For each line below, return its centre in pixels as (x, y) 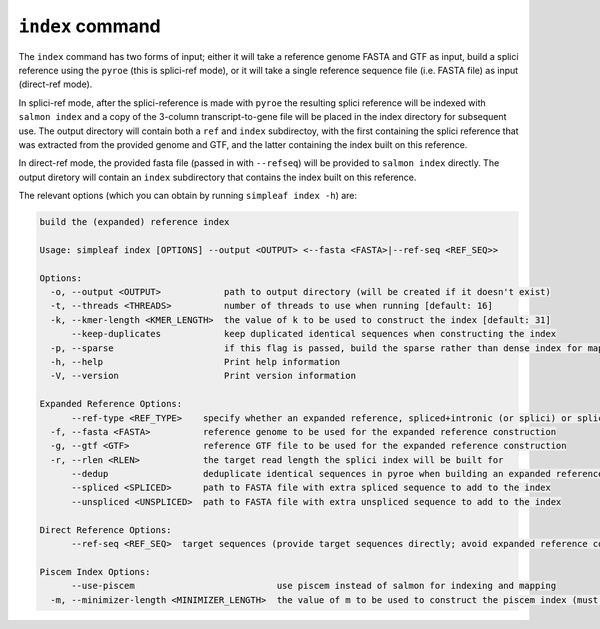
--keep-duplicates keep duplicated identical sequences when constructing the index (314, 334)
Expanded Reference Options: (111, 404)
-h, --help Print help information (195, 361)
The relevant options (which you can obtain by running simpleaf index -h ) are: (188, 196)
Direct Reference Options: (105, 529)
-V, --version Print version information (203, 376)
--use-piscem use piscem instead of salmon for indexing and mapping (314, 586)
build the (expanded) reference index (134, 222)
